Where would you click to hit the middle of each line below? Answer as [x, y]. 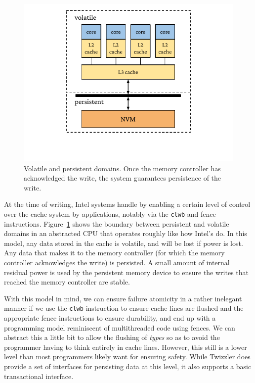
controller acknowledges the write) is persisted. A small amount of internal [117, 262]
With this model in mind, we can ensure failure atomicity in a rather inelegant [123, 298]
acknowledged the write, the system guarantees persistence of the [123, 178]
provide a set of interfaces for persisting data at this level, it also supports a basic [128, 366]
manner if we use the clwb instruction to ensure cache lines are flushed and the [124, 308]
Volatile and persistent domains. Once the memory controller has [122, 168]
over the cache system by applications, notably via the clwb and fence [110, 214]
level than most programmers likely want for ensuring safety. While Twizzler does [127, 357]
